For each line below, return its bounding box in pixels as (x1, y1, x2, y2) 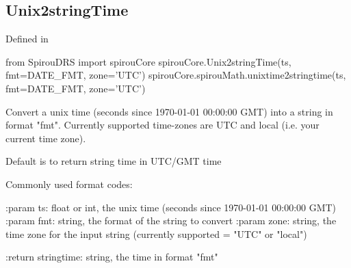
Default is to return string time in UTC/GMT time (5, 154, 222, 168)
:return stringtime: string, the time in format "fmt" (5, 250, 218, 264)
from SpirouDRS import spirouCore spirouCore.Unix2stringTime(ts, (5, 54, 291, 68)
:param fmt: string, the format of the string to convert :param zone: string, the (5, 213, 337, 228)
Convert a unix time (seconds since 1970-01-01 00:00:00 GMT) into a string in (5, 104, 333, 118)
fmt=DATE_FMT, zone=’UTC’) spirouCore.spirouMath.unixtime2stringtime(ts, (5, 68, 346, 82)
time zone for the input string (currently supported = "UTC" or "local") (5, 226, 307, 241)
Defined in (5, 31, 49, 46)
